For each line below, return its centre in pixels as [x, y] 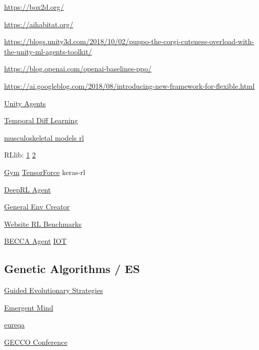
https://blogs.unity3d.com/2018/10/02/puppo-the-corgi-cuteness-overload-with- [129, 41]
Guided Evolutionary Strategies [53, 290]
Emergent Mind [29, 307]
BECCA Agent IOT [36, 241]
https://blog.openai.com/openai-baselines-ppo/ [78, 69]
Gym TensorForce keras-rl [45, 172]
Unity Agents [25, 103]
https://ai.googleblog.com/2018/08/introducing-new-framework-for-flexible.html [129, 85]
